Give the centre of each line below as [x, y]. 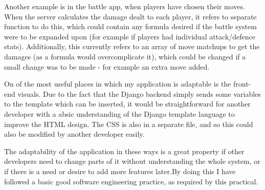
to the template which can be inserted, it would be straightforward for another [127, 104]
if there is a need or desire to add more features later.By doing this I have [120, 171]
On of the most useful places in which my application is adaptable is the [118, 84]
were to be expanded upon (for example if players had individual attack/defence [130, 36]
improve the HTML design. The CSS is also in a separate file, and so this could [129, 124]
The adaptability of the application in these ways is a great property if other [124, 151]
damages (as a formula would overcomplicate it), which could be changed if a [125, 56]
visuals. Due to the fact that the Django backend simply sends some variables [139, 93]
